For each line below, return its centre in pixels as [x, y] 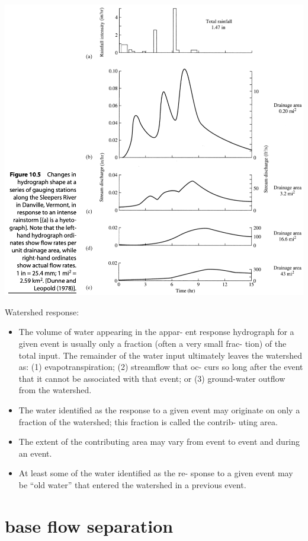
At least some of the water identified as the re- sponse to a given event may [156, 473]
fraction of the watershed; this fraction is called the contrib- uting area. [148, 421]
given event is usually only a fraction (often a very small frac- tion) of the [153, 344]
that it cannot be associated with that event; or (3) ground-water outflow [152, 378]
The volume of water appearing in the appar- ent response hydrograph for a [156, 332]
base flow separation [89, 525]
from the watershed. [55, 390]
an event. [35, 453]
